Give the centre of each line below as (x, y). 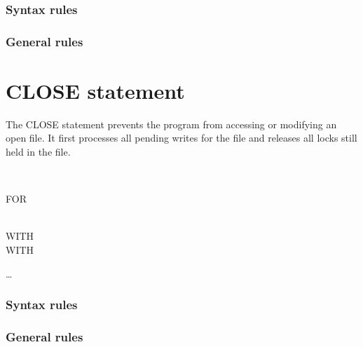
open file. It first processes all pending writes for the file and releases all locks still (181, 138)
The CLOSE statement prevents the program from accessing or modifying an (171, 124)
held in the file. (38, 151)
